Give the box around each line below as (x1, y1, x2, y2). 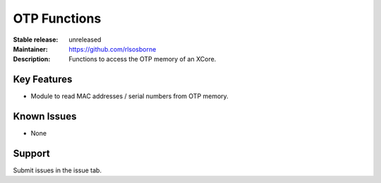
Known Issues (13, 110, 77, 123)
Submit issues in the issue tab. (13, 166, 102, 175)
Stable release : (13, 35, 59, 44)
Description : (13, 55, 51, 64)
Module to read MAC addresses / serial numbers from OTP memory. (30, 92, 229, 100)
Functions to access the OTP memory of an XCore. (68, 55, 217, 64)
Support (13, 147, 50, 159)
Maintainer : (13, 45, 49, 53)
